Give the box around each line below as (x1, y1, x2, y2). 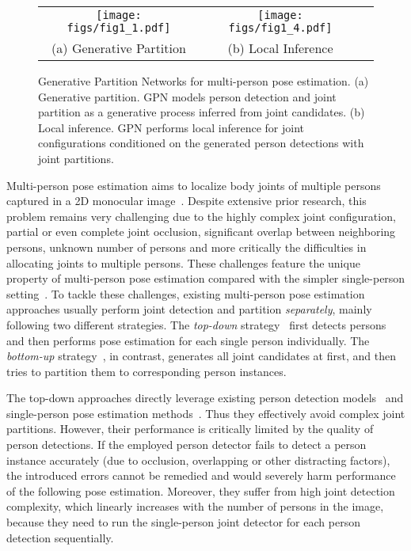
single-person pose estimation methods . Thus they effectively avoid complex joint (6, 405, 405, 421)
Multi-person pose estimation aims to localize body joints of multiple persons (6, 177, 381, 193)
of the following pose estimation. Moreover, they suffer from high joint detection (6, 482, 395, 499)
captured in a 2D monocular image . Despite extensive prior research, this (6, 192, 367, 209)
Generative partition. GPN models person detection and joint (38, 88, 337, 104)
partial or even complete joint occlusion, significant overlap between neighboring (6, 223, 396, 240)
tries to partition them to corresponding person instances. (6, 363, 287, 379)
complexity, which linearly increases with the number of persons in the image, (6, 498, 384, 515)
